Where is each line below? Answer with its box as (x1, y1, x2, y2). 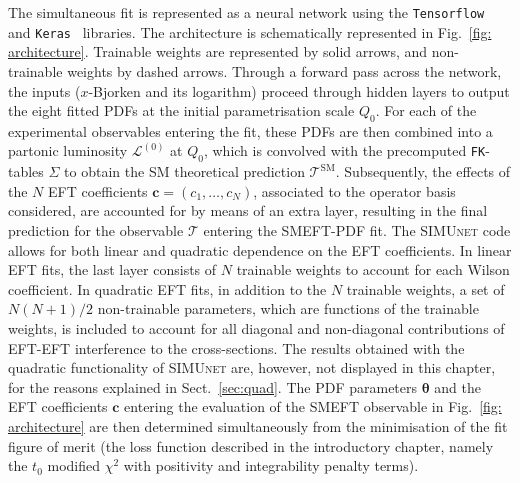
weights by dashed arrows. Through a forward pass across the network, (67, 60, 502, 81)
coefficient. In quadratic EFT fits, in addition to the (8, 278, 327, 299)
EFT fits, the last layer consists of (8, 259, 217, 280)
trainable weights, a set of (346, 278, 505, 299)
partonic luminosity (8, 140, 128, 161)
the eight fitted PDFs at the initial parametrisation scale (8, 100, 355, 121)
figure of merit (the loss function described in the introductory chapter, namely (8, 435, 494, 456)
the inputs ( (8, 80, 81, 101)
